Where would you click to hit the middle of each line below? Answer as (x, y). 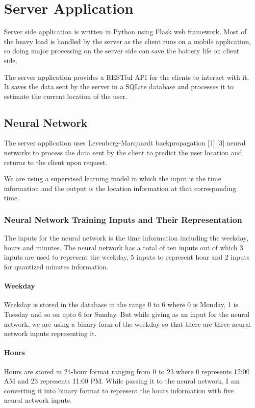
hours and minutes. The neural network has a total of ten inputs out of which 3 (124, 247)
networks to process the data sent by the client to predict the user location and (123, 153)
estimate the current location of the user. (66, 96)
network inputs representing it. (50, 333)
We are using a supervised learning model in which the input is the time (113, 179)
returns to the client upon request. (56, 162)
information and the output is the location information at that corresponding (120, 188)
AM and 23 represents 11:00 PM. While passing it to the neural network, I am (122, 381)
